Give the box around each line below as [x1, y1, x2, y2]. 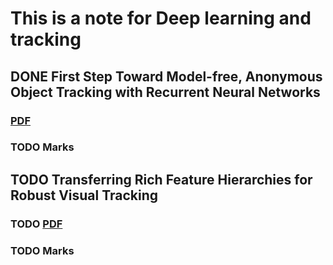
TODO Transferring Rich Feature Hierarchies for [10, 171, 313, 188]
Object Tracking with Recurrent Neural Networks [10, 83, 321, 101]
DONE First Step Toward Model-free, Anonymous [10, 68, 323, 85]
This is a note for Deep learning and [10, 7, 312, 30]
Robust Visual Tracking [10, 187, 159, 204]
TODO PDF [10, 217, 63, 231]
